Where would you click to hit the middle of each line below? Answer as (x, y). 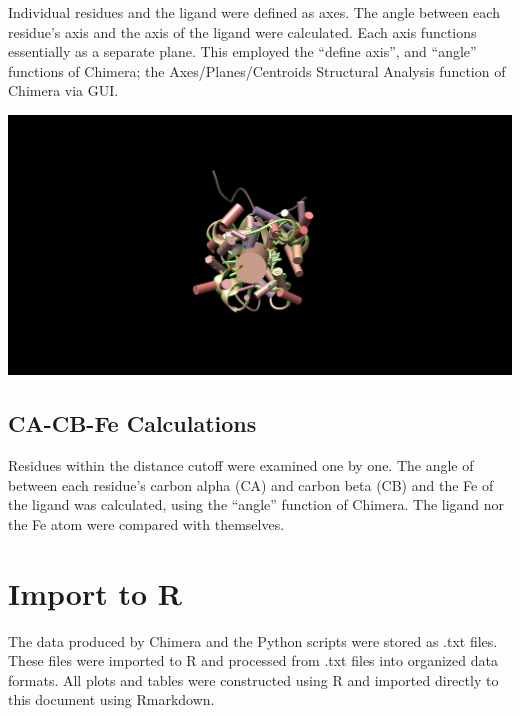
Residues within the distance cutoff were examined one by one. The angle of (241, 465)
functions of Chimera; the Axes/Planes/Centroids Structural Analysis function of (257, 70)
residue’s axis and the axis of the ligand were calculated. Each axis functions (242, 31)
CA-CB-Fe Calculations (132, 423)
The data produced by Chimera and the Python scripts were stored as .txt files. (253, 640)
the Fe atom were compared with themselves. (146, 523)
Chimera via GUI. (63, 90)
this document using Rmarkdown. (111, 699)
